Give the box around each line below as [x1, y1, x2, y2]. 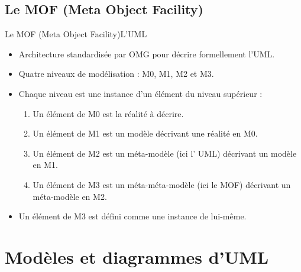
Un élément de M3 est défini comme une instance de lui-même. [18, 210, 247, 222]
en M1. [33, 158, 58, 171]
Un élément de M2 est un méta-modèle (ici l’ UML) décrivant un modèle [33, 147, 297, 159]
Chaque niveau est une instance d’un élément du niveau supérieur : [18, 87, 263, 99]
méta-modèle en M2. [33, 190, 107, 202]
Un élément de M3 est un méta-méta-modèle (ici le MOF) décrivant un [33, 178, 291, 190]
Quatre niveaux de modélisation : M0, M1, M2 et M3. [18, 67, 214, 80]
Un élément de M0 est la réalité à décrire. [33, 107, 184, 119]
